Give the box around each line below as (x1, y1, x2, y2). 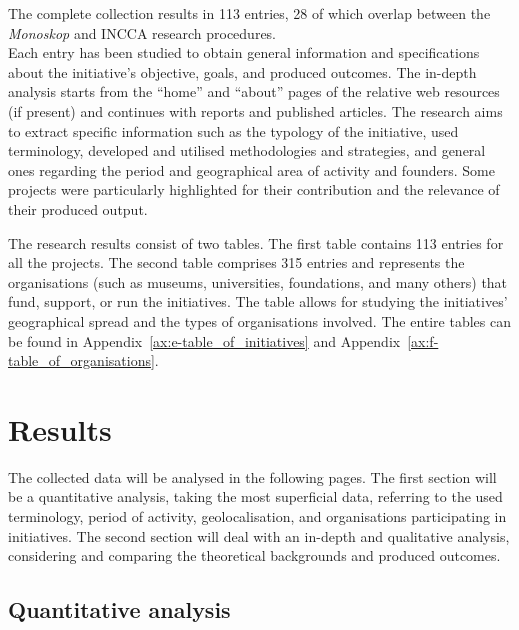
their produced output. (8, 198, 148, 219)
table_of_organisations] (8, 350, 155, 371)
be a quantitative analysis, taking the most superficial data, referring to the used (8, 486, 503, 507)
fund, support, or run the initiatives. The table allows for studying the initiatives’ (8, 291, 508, 312)
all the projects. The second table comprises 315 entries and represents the (8, 252, 465, 273)
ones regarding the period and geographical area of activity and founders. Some (8, 159, 495, 180)
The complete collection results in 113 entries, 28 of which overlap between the (8, 3, 491, 23)
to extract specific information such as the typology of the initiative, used (8, 120, 459, 141)
